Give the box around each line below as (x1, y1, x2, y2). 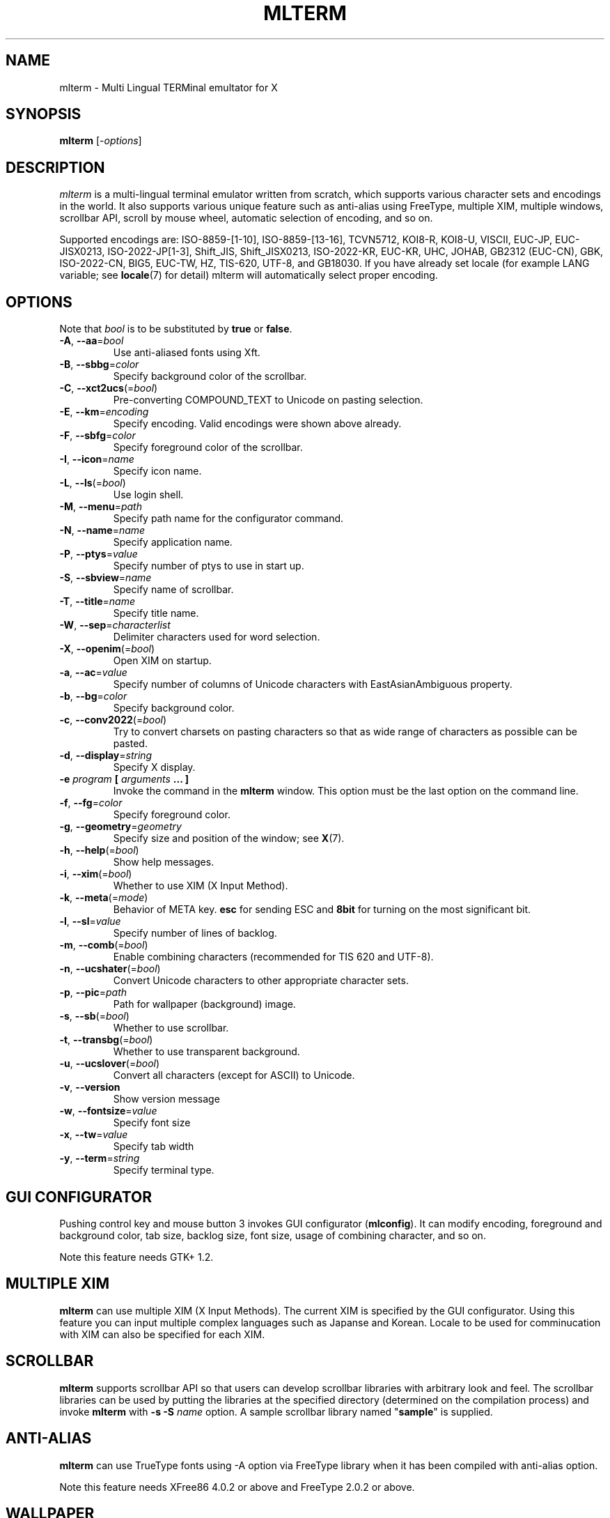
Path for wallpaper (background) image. (113, 998, 296, 1011)
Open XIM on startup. (113, 654, 212, 667)
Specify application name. (113, 536, 233, 549)
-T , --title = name (59, 595, 135, 608)
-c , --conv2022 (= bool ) (59, 714, 167, 726)
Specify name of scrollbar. (113, 583, 234, 596)
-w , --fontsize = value (59, 1105, 157, 1117)
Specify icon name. (113, 465, 202, 477)
